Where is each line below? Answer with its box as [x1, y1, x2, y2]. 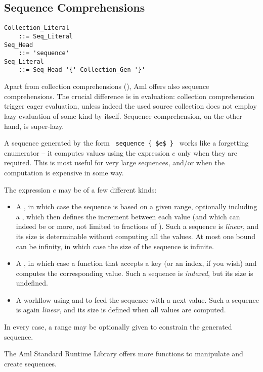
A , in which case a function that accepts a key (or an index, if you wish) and [16, 258, 257, 268]
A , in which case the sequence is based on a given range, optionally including [16, 201, 257, 212]
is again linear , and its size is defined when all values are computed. [16, 304, 226, 315]
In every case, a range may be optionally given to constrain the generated [4, 321, 232, 332]
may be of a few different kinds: [58, 184, 157, 195]
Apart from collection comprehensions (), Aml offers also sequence [4, 81, 209, 91]
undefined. [16, 277, 48, 288]
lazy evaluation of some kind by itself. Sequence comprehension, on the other [4, 110, 242, 121]
